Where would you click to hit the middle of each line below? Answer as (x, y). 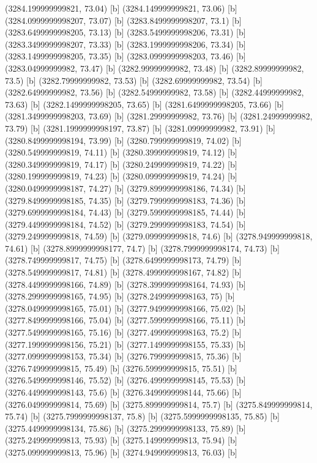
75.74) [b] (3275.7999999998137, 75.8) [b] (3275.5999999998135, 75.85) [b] (142, 416)
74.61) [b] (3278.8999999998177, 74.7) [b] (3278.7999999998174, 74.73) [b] (142, 248)
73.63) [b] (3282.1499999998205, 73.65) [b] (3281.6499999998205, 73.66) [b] (144, 104)
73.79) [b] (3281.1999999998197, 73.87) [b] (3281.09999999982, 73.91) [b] (140, 128)
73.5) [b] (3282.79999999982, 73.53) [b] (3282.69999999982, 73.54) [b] (134, 80)
